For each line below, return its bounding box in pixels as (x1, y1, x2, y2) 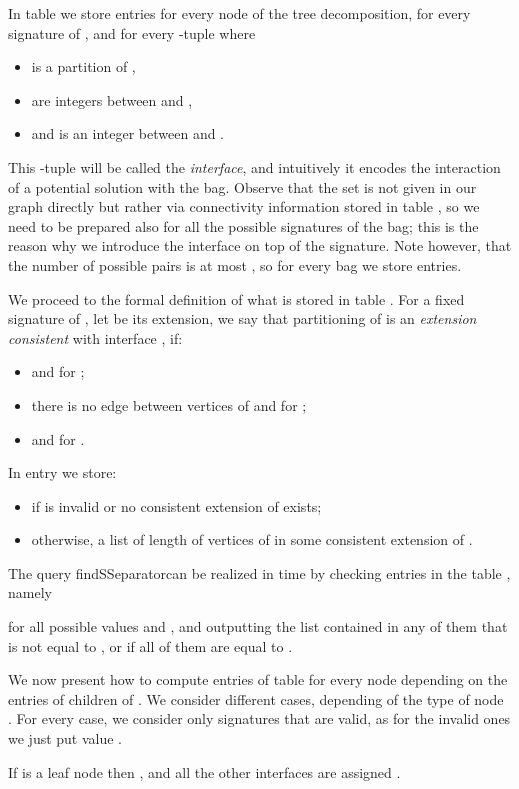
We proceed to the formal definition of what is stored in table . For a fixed (8, 288, 465, 309)
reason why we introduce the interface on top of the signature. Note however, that (8, 235, 512, 256)
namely (8, 582, 52, 603)
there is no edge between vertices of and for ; (31, 394, 307, 415)
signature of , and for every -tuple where (8, 22, 256, 43)
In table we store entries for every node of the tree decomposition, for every (8, 3, 471, 23)
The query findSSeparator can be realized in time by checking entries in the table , (8, 562, 511, 583)
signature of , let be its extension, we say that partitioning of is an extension (8, 308, 477, 329)
